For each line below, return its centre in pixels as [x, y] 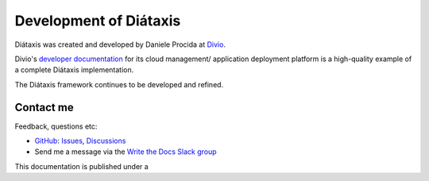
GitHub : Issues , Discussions [80, 141]
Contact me [44, 107]
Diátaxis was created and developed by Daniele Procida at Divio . [120, 44]
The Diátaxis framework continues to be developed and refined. [119, 84]
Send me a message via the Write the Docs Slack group [126, 152]
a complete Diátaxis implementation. [74, 70]
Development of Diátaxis [98, 21]
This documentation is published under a [81, 166]
